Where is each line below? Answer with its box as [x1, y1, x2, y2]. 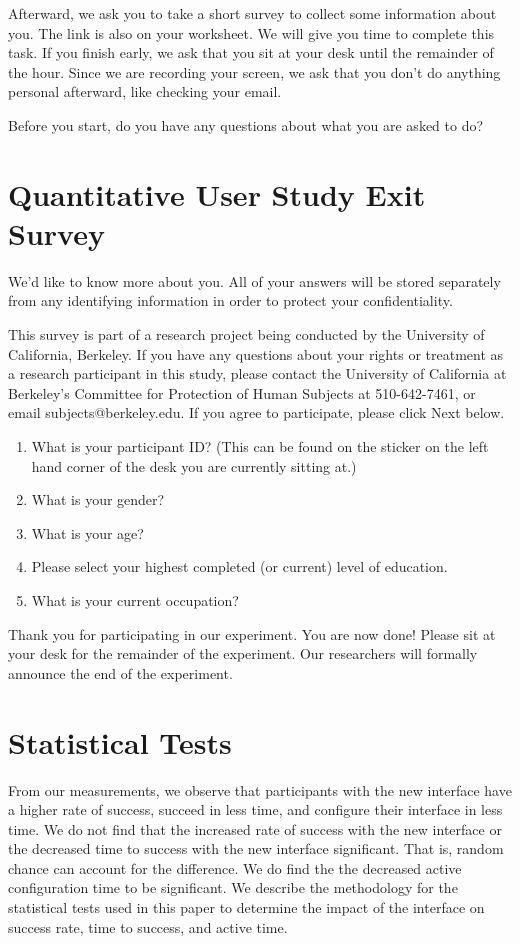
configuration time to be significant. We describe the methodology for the [8, 877, 458, 898]
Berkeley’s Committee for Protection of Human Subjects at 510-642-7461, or [8, 382, 476, 403]
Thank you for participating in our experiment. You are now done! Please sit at [8, 623, 496, 644]
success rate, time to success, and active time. [8, 916, 288, 937]
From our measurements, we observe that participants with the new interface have [8, 779, 512, 800]
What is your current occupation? [31, 590, 239, 610]
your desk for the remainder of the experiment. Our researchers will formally [8, 643, 478, 664]
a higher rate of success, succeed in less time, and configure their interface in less [8, 799, 503, 820]
